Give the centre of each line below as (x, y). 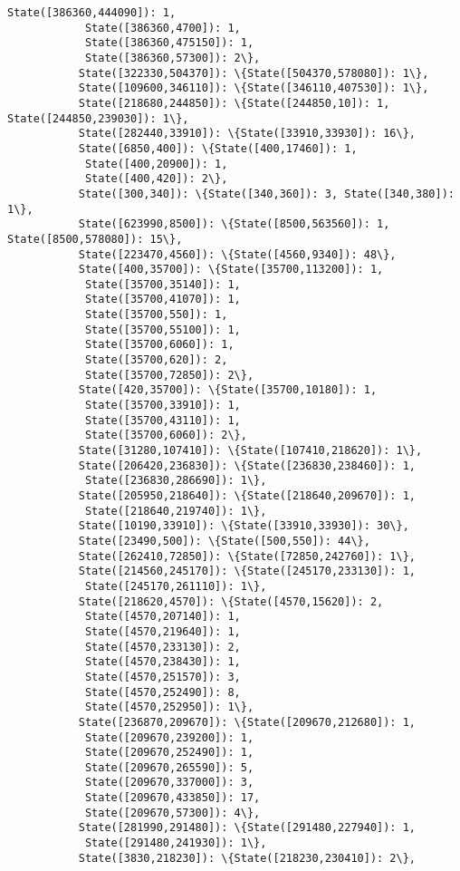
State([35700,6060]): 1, (159, 345)
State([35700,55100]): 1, (163, 329)
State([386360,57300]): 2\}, (172, 58)
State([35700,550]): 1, (156, 315)
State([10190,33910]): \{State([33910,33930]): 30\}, (244, 526)
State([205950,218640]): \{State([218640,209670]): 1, (247, 496)
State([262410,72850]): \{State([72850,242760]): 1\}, (247, 556)
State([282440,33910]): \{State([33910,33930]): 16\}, (247, 134)
